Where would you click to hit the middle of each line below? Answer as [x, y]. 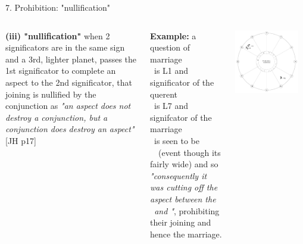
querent [164, 94]
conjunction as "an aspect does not [68, 106]
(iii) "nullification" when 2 [58, 35]
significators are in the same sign [65, 47]
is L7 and [171, 106]
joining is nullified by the [51, 94]
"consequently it [179, 175]
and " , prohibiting [187, 210]
